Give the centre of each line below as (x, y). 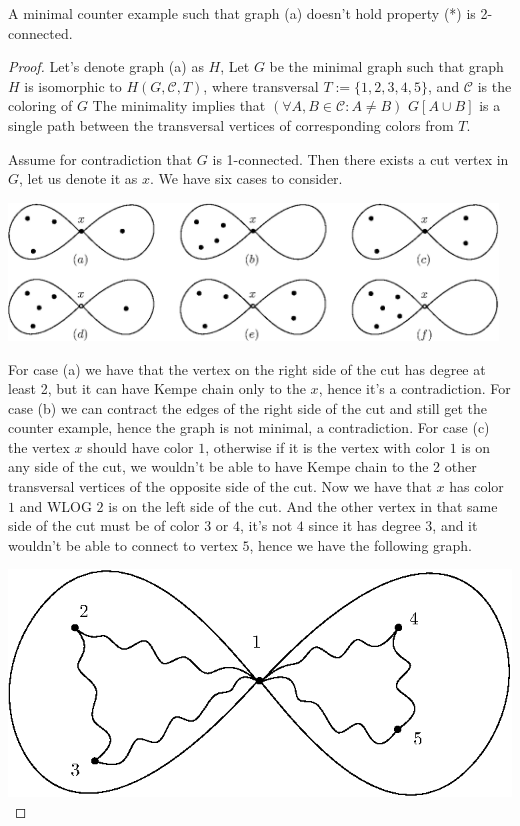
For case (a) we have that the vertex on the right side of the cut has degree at (247, 368)
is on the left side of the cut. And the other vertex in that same (303, 505)
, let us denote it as (78, 178)
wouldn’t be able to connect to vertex (123, 544)
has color (476, 486)
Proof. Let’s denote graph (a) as (106, 66)
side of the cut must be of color (104, 525)
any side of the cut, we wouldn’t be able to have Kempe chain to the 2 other (242, 466)
